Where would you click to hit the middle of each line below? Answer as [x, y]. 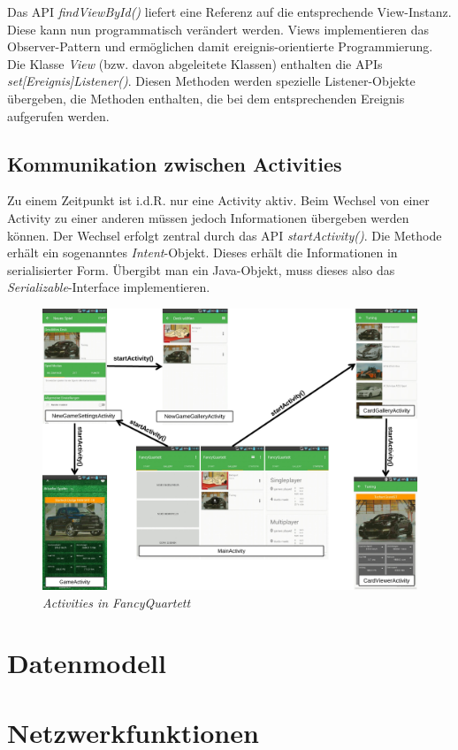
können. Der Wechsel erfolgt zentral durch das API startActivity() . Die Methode [225, 235]
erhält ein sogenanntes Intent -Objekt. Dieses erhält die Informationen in [202, 253]
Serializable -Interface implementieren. [109, 287]
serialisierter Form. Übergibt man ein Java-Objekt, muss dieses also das [201, 269]
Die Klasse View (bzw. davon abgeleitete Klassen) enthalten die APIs [195, 63]
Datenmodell [87, 663]
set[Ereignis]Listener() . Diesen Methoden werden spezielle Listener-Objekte [211, 81]
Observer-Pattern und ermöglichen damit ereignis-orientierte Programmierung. [220, 46]
